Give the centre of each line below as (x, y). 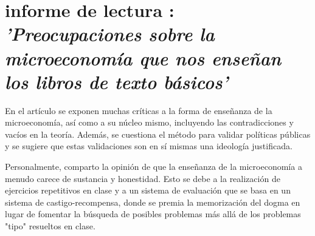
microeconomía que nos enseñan (143, 58)
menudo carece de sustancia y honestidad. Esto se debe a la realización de (143, 178)
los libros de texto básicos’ (117, 81)
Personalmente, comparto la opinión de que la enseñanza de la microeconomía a (154, 167)
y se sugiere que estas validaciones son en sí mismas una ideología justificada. (149, 146)
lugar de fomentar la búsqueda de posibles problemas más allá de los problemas (153, 214)
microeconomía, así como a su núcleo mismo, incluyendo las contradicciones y (149, 122)
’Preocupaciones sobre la (110, 34)
